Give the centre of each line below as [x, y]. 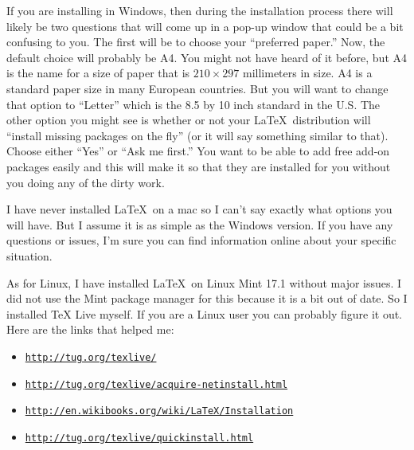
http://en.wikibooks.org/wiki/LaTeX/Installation [159, 411]
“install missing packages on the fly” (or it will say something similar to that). [197, 135]
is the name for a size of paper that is [98, 73]
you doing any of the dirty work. [86, 182]
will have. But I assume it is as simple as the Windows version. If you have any [200, 224]
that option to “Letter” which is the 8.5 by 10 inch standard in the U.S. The [193, 104]
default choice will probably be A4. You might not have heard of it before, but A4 [207, 57]
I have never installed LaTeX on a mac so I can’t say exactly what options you [199, 209]
